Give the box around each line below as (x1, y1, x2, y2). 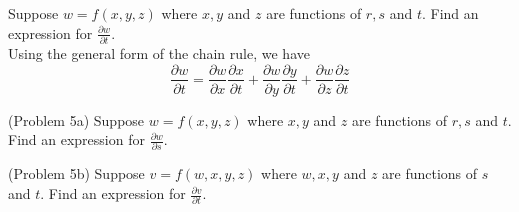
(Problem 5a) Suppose (8, 109, 145, 130)
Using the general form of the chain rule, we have (8, 42, 310, 63)
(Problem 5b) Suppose (8, 163, 145, 184)
